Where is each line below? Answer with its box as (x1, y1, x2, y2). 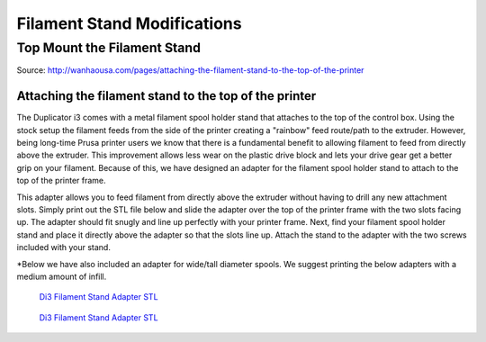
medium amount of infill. (16, 271, 107, 282)
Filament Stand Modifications (16, 13, 242, 33)
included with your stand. (16, 242, 112, 253)
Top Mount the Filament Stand (16, 40, 202, 56)
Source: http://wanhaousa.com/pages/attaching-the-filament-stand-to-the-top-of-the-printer (16, 65, 364, 76)
